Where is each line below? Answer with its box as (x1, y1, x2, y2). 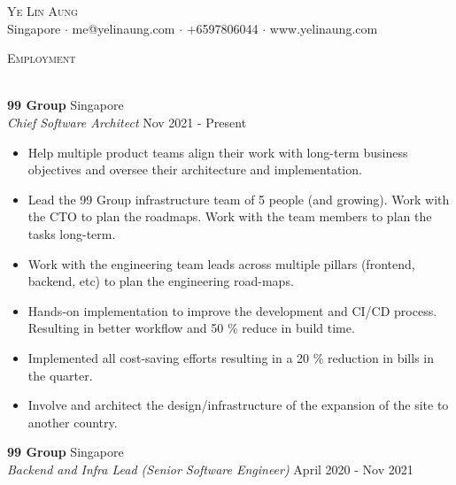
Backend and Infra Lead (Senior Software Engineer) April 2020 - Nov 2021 (7, 459, 413, 478)
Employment (7, 49, 76, 67)
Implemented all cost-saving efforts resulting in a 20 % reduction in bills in (27, 348, 435, 366)
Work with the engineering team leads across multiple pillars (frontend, (27, 254, 415, 273)
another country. (27, 412, 118, 431)
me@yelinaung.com (72, 19, 175, 37)
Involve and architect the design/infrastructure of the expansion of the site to (27, 396, 449, 414)
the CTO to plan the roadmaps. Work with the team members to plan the (27, 207, 432, 226)
